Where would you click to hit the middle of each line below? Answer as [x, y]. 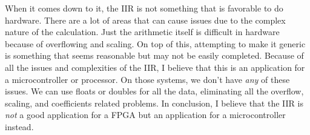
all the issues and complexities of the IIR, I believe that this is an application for [155, 67]
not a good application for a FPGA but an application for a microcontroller [145, 115]
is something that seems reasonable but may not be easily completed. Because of [154, 55]
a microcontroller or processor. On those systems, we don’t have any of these [147, 79]
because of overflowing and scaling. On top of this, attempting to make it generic [155, 43]
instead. [19, 126]
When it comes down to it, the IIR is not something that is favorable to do [144, 8]
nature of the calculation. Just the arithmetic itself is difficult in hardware [142, 32]
